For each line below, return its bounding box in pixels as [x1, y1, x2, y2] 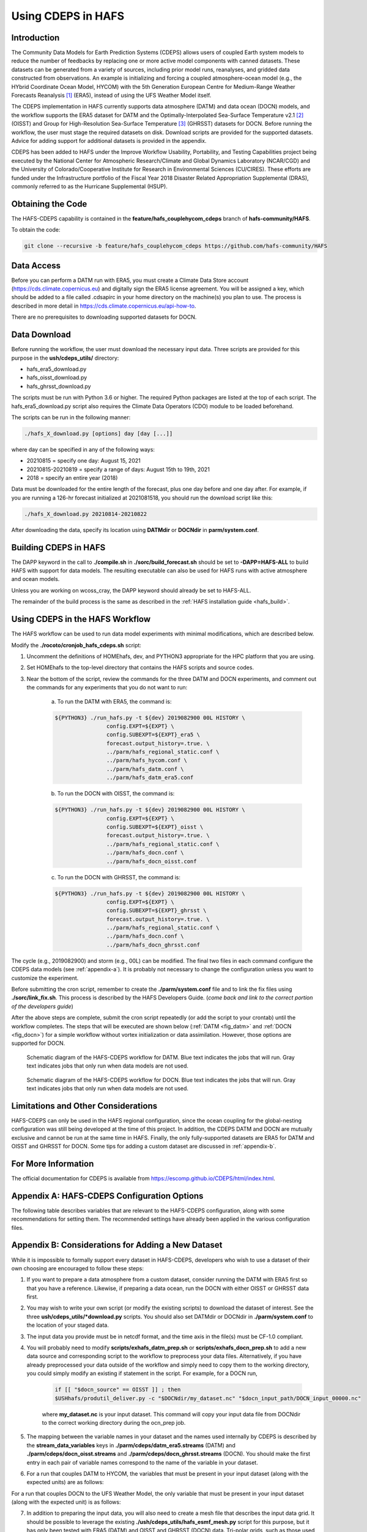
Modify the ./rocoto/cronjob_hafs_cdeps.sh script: [11, 641, 142, 649]
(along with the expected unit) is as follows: [11, 1498, 121, 1506]
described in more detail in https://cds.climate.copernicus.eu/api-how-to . [11, 302, 196, 309]
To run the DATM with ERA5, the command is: [57, 697, 172, 705]
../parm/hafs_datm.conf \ [106, 765, 184, 772]
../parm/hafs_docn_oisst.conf [106, 858, 197, 865]
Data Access [11, 260, 61, 271]
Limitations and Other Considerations [11, 1101, 158, 1111]
